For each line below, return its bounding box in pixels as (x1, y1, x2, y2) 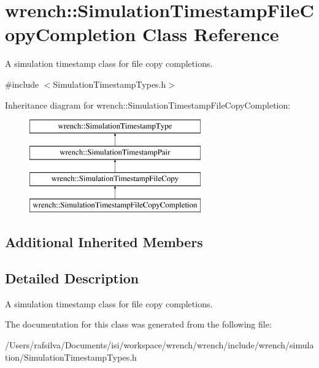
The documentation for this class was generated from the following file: (5, 318, 272, 331)
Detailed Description (5, 269, 139, 288)
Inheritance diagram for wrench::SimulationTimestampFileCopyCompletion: (5, 98, 291, 111)
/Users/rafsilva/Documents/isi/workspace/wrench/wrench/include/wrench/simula (5, 339, 314, 351)
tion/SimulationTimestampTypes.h (5, 350, 137, 363)
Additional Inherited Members (5, 232, 203, 251)
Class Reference (142, 21, 279, 47)
